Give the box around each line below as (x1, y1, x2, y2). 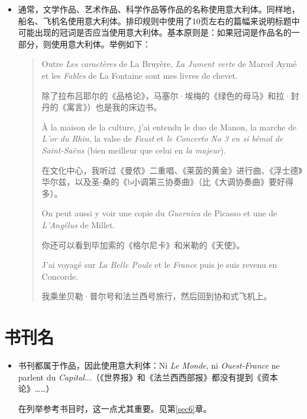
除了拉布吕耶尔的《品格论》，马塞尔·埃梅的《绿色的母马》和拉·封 (41, 89, 299, 101)
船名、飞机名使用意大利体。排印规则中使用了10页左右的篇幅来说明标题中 (18, 14, 300, 27)
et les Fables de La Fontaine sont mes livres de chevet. (41, 69, 238, 81)
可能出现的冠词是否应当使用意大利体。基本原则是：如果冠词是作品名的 (18, 26, 292, 39)
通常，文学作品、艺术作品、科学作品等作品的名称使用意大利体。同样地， (18, 3, 300, 15)
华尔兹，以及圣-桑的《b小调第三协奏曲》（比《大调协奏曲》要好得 (41, 175, 294, 188)
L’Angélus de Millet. (41, 218, 115, 231)
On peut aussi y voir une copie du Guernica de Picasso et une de (41, 207, 277, 219)
